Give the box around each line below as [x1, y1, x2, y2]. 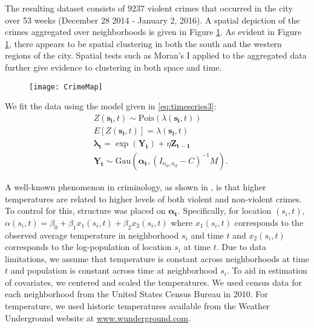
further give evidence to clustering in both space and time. [5, 60, 222, 73]
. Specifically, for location [177, 204, 272, 217]
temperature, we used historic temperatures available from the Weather [5, 300, 270, 312]
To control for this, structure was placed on [5, 204, 166, 217]
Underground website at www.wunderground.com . [5, 311, 191, 324]
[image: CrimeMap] [29, 82, 103, 91]
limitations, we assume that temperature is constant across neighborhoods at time [5, 252, 309, 265]
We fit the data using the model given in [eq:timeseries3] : [5, 100, 217, 112]
